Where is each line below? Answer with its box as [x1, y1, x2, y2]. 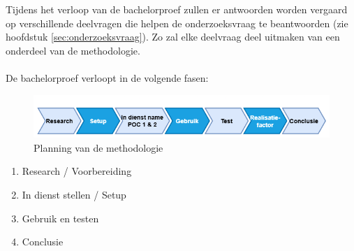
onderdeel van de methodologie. [6, 43, 140, 57]
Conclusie [22, 234, 64, 249]
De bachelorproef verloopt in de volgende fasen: [6, 71, 209, 85]
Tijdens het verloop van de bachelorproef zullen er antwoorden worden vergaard [6, 2, 348, 17]
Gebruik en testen [22, 210, 99, 225]
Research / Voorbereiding [22, 164, 132, 178]
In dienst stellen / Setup [22, 187, 126, 202]
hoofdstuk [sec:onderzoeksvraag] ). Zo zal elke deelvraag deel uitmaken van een [6, 29, 340, 44]
